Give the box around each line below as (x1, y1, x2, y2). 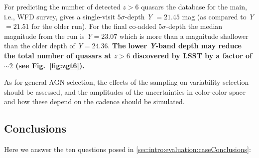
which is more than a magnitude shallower (119, 30, 249, 41)
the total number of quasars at (4, 50, 112, 60)
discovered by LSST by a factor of (132, 50, 252, 60)
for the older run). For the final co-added (31, 21, 156, 31)
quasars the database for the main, (141, 1, 247, 11)
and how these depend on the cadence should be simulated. (4, 96, 185, 107)
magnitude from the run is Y (4, 30, 92, 41)
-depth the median (166, 21, 223, 31)
